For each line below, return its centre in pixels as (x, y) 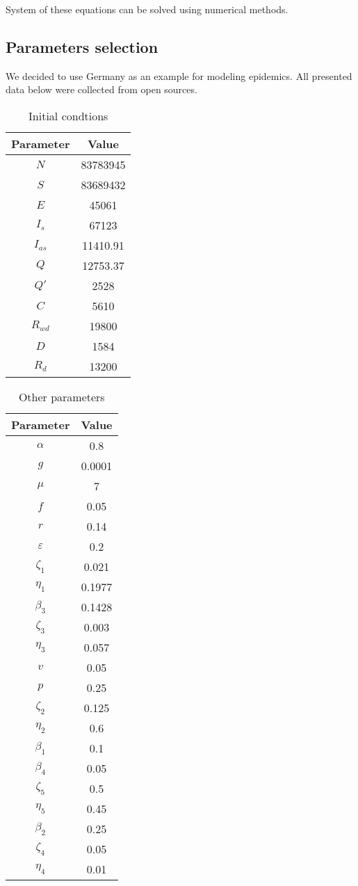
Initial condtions (68, 115)
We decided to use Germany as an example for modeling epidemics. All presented (179, 75)
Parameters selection (82, 46)
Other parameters (62, 396)
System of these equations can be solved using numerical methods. (147, 9)
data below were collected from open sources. (101, 89)
